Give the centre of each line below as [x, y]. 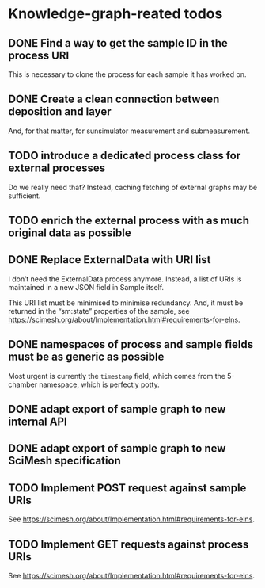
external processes [57, 168]
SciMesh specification [64, 461]
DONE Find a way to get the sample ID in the [118, 43]
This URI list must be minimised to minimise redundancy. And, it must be [126, 303]
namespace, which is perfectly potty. [99, 384]
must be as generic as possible [86, 357]
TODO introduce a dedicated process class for [125, 156]
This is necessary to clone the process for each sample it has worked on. [127, 74]
